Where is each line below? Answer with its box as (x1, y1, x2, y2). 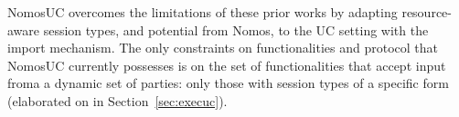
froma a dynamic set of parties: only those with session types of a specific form (7, 73, 449, 93)
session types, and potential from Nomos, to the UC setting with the (43, 20, 429, 39)
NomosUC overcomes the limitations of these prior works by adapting (7, 3, 398, 21)
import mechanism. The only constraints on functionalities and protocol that (7, 38, 439, 57)
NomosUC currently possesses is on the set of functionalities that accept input (7, 55, 446, 74)
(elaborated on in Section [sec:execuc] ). (7, 91, 228, 110)
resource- (401, 3, 452, 21)
